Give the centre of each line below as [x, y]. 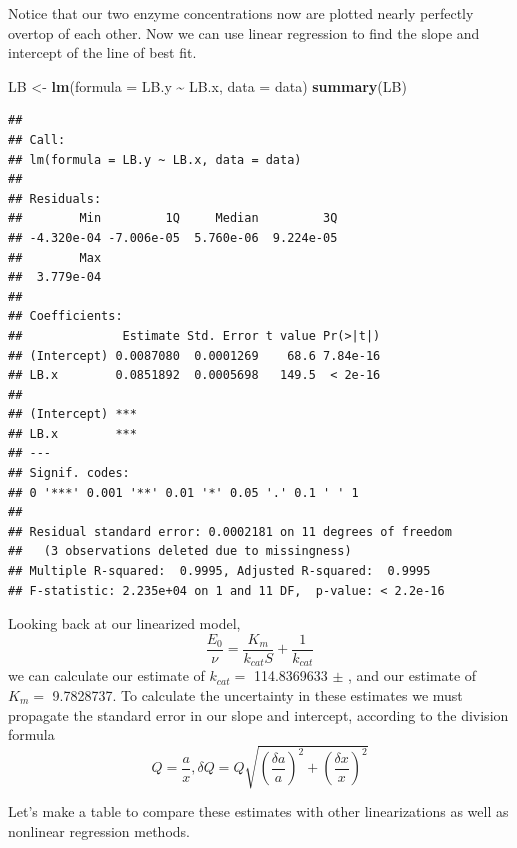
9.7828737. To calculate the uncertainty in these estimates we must [257, 694]
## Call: [37, 139]
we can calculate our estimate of [106, 675]
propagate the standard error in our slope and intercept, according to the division [258, 714]
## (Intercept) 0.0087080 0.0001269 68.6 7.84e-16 [194, 355]
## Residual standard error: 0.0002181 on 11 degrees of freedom [230, 531]
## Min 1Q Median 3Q [173, 218]
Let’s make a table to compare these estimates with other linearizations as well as [258, 811]
